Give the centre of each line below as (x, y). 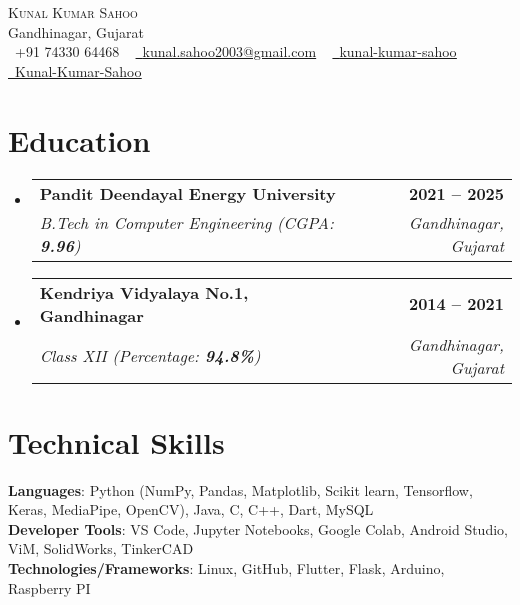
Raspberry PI (49, 587)
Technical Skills (116, 441)
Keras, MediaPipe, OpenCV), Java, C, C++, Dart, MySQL (191, 509)
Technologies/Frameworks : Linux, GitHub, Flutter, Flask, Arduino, (226, 568)
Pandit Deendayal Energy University (187, 193)
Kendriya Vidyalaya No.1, (144, 292)
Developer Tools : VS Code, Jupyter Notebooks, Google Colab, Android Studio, (258, 528)
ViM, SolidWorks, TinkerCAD (101, 548)
